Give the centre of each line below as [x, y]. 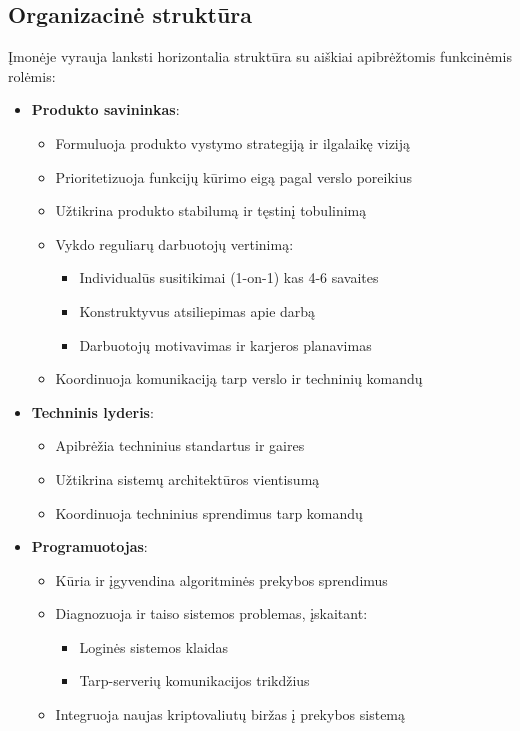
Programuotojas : [89, 546]
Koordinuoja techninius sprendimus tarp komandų [209, 512]
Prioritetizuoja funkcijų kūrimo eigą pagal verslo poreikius [234, 176]
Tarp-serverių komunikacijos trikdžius [194, 680]
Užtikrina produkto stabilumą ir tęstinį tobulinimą [211, 210]
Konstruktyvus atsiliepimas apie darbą [197, 310]
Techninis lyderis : [92, 411]
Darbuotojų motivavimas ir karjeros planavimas [225, 344]
